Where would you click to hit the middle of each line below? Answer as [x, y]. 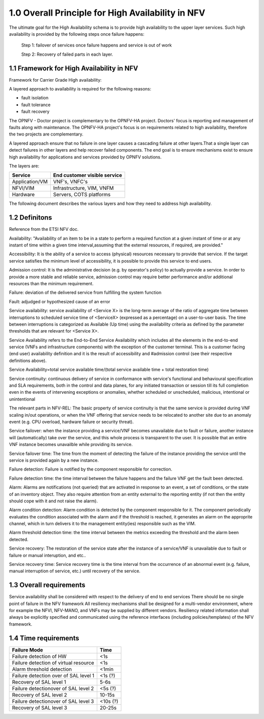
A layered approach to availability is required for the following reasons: [80, 89]
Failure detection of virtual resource [53, 663]
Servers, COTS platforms [82, 195]
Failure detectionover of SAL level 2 [53, 688]
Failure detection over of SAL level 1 [53, 675]
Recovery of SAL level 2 [40, 695]
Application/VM [30, 182]
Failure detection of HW [39, 656]
